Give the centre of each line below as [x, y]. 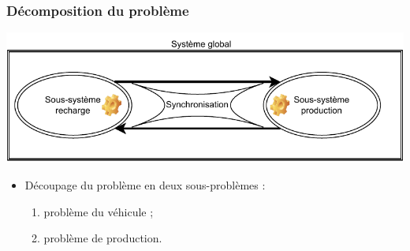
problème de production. [103, 238]
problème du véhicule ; [99, 211]
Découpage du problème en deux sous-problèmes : [145, 184]
